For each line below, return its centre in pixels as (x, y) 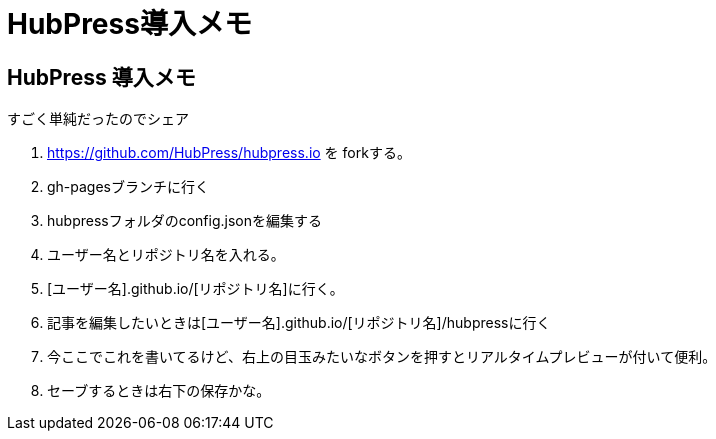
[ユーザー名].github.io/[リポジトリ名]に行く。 (195, 289)
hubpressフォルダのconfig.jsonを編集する (184, 221)
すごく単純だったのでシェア (98, 119)
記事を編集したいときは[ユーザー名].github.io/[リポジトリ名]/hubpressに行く (299, 323)
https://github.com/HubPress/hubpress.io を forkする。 (229, 153)
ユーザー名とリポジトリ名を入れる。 (166, 255)
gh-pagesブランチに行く (128, 187)
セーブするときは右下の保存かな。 (159, 391)
